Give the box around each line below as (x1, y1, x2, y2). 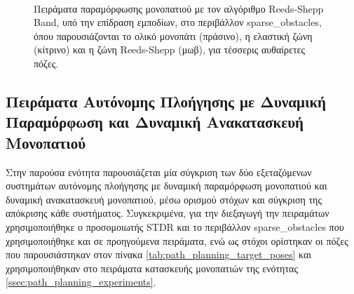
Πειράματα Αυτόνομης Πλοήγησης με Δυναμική (6, 90, 327, 112)
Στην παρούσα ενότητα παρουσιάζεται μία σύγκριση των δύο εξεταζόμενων (6, 164, 312, 179)
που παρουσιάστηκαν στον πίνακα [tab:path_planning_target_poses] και (6, 247, 312, 262)
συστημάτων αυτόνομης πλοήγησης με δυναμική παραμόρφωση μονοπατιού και (6, 178, 327, 193)
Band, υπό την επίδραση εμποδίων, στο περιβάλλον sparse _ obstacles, (34, 15, 322, 29)
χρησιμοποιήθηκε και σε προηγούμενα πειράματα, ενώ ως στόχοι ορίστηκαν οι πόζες (6, 233, 348, 248)
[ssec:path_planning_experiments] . (6, 274, 156, 289)
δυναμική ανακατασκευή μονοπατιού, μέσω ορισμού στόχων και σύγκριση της (6, 192, 322, 206)
